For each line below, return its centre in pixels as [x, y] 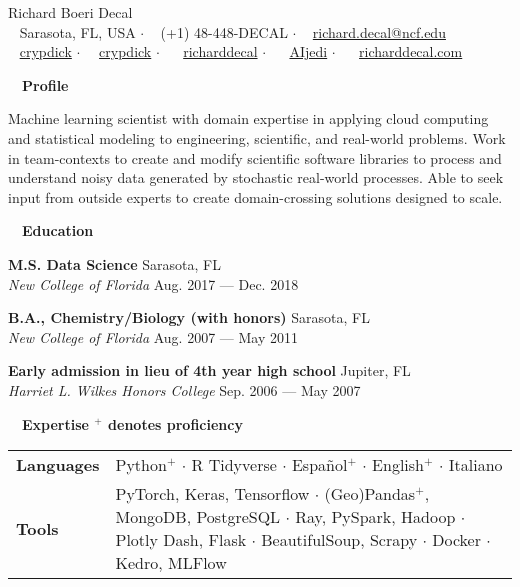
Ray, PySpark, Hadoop [375, 517]
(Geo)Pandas [370, 494]
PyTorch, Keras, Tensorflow [212, 494]
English [398, 465]
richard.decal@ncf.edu [379, 31]
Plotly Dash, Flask [181, 540]
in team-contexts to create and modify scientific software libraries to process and [255, 157]
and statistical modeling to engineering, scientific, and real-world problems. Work [257, 137]
